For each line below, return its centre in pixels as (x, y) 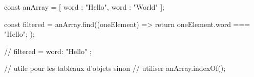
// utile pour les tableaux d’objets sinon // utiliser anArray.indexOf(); (115, 68)
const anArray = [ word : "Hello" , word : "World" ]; (84, 7)
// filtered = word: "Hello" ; (48, 51)
